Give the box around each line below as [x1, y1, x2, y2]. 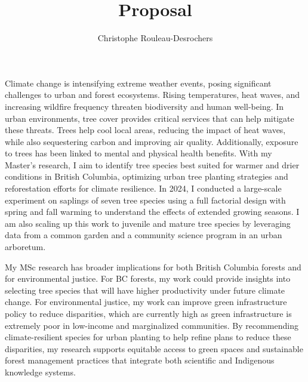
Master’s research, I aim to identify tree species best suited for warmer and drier [5, 158, 300, 171]
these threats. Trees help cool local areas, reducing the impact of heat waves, [5, 124, 286, 136]
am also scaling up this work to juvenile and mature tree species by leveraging [5, 217, 291, 229]
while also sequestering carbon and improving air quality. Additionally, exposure [5, 135, 298, 147]
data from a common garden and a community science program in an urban [5, 229, 282, 241]
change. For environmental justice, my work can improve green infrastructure [5, 295, 287, 308]
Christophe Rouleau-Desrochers [97, 32, 213, 44]
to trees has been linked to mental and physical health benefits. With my [5, 147, 272, 159]
